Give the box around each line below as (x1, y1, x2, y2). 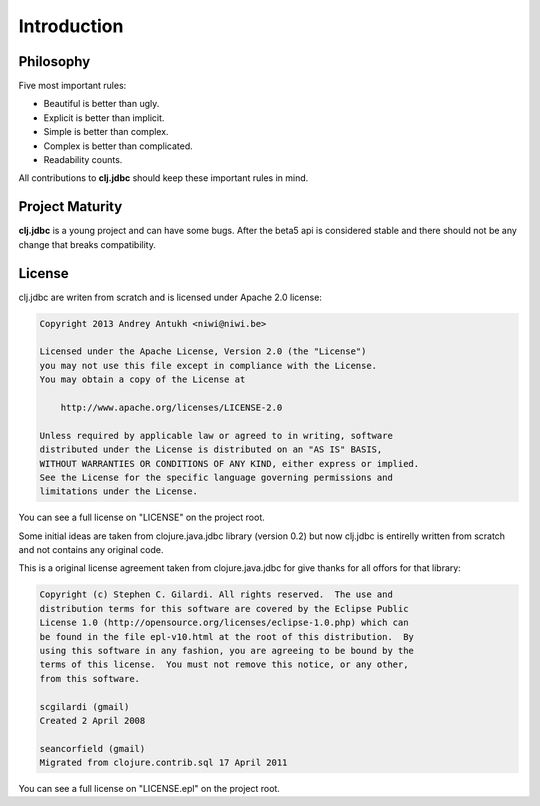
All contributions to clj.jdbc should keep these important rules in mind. (18, 172, 309, 184)
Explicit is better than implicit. (43, 111, 165, 124)
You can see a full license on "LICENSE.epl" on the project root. (18, 783, 280, 795)
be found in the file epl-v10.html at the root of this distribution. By (39, 631, 415, 642)
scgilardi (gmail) (39, 701, 130, 712)
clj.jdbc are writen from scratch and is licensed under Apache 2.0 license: (18, 291, 322, 303)
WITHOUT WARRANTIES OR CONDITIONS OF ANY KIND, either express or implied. (39, 458, 420, 469)
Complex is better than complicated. (43, 140, 194, 152)
